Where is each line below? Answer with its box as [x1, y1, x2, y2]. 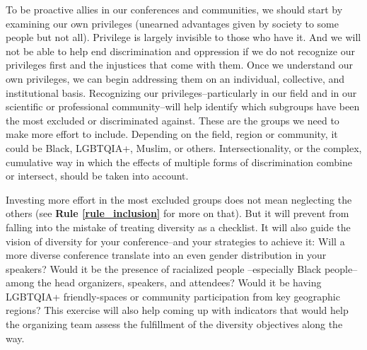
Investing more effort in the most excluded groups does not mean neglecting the [6, 192, 352, 206]
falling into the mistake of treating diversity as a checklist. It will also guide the [6, 219, 351, 234]
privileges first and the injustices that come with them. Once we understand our [6, 57, 353, 72]
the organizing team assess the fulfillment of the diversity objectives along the [6, 317, 343, 332]
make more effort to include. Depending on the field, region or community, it [6, 127, 338, 141]
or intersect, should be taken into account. [6, 168, 189, 183]
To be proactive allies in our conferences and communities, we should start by [6, 2, 343, 16]
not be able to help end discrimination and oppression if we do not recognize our [6, 43, 355, 58]
